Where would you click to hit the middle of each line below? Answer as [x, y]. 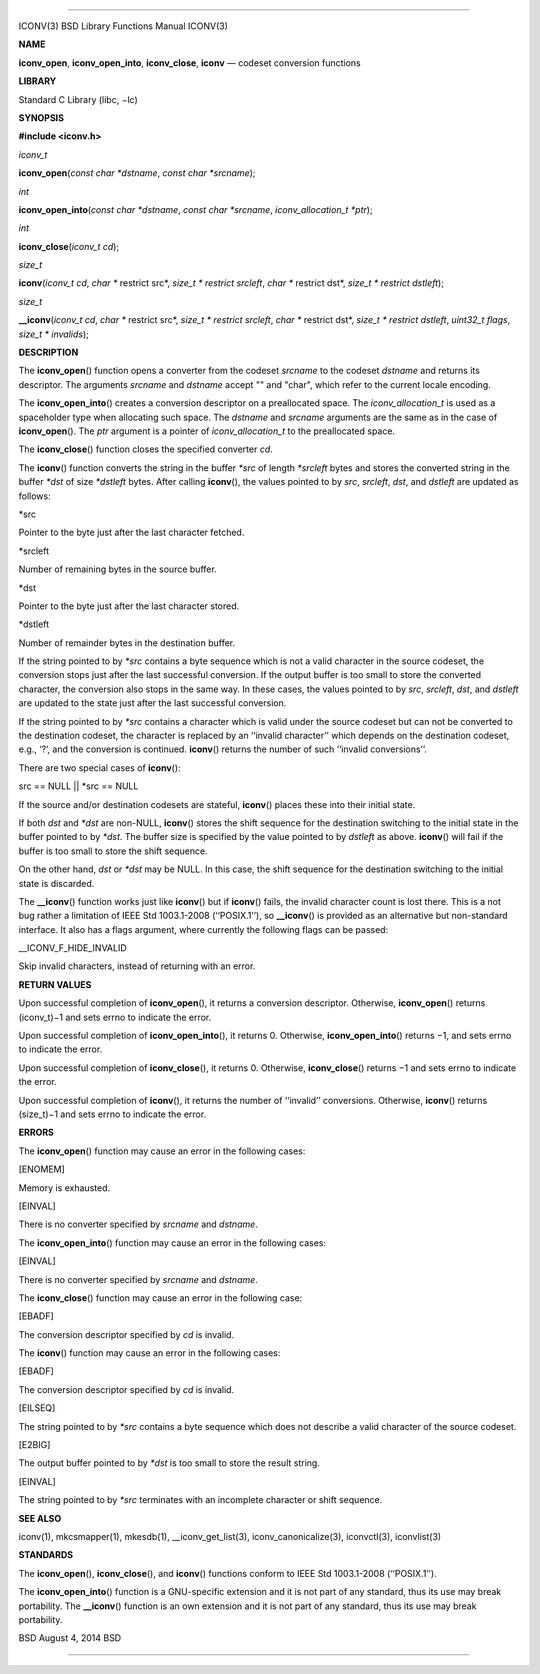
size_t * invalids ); [53, 334]
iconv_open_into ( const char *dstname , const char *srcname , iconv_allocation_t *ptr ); [196, 209]
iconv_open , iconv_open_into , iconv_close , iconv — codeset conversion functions [189, 62]
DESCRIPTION [48, 352]
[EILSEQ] [37, 1408]
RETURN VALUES [55, 984]
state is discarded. [56, 883]
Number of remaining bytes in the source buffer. [117, 569]
